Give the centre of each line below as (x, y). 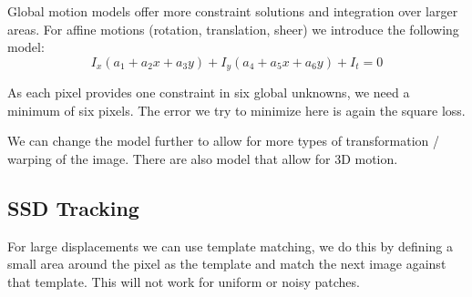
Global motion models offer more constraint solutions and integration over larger (233, 11)
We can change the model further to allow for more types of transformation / (224, 141)
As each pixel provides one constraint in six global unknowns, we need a (209, 92)
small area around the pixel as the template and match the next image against (227, 264)
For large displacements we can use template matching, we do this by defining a (230, 246)
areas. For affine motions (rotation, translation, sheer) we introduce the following (233, 29)
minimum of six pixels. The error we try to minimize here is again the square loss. (236, 110)
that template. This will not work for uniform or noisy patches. (184, 282)
